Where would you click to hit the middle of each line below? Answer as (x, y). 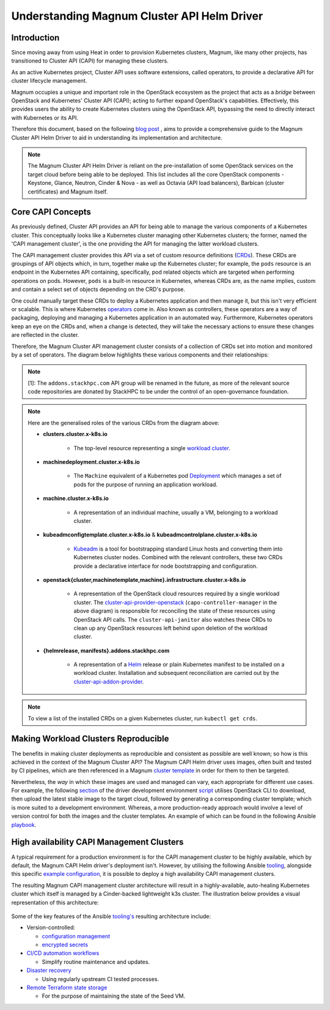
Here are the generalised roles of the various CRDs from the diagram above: (123, 423)
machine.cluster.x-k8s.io (76, 499)
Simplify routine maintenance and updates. (96, 962)
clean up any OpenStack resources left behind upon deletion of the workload (170, 628)
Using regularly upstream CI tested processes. (100, 979)
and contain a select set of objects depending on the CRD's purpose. (98, 289)
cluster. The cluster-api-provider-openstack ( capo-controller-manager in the (175, 602)
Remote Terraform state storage (67, 988)
